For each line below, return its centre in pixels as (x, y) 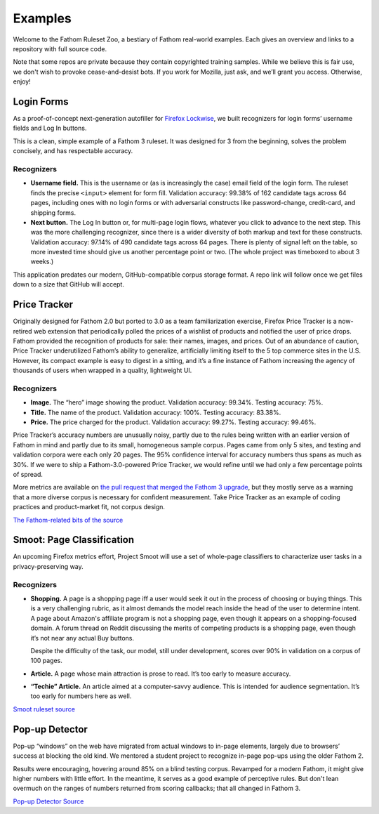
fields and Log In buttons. (50, 128)
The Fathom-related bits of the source (68, 520)
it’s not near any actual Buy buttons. (82, 638)
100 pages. (47, 661)
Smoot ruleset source (44, 709)
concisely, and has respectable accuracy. (73, 151)
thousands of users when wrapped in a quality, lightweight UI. (102, 370)
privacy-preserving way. (48, 566)
